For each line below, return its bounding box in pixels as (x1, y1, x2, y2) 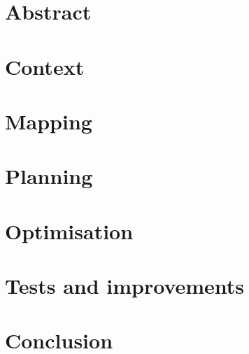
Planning (5, 162, 93, 190)
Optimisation (5, 216, 134, 245)
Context (5, 52, 85, 80)
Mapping (5, 106, 92, 135)
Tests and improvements (5, 271, 245, 300)
